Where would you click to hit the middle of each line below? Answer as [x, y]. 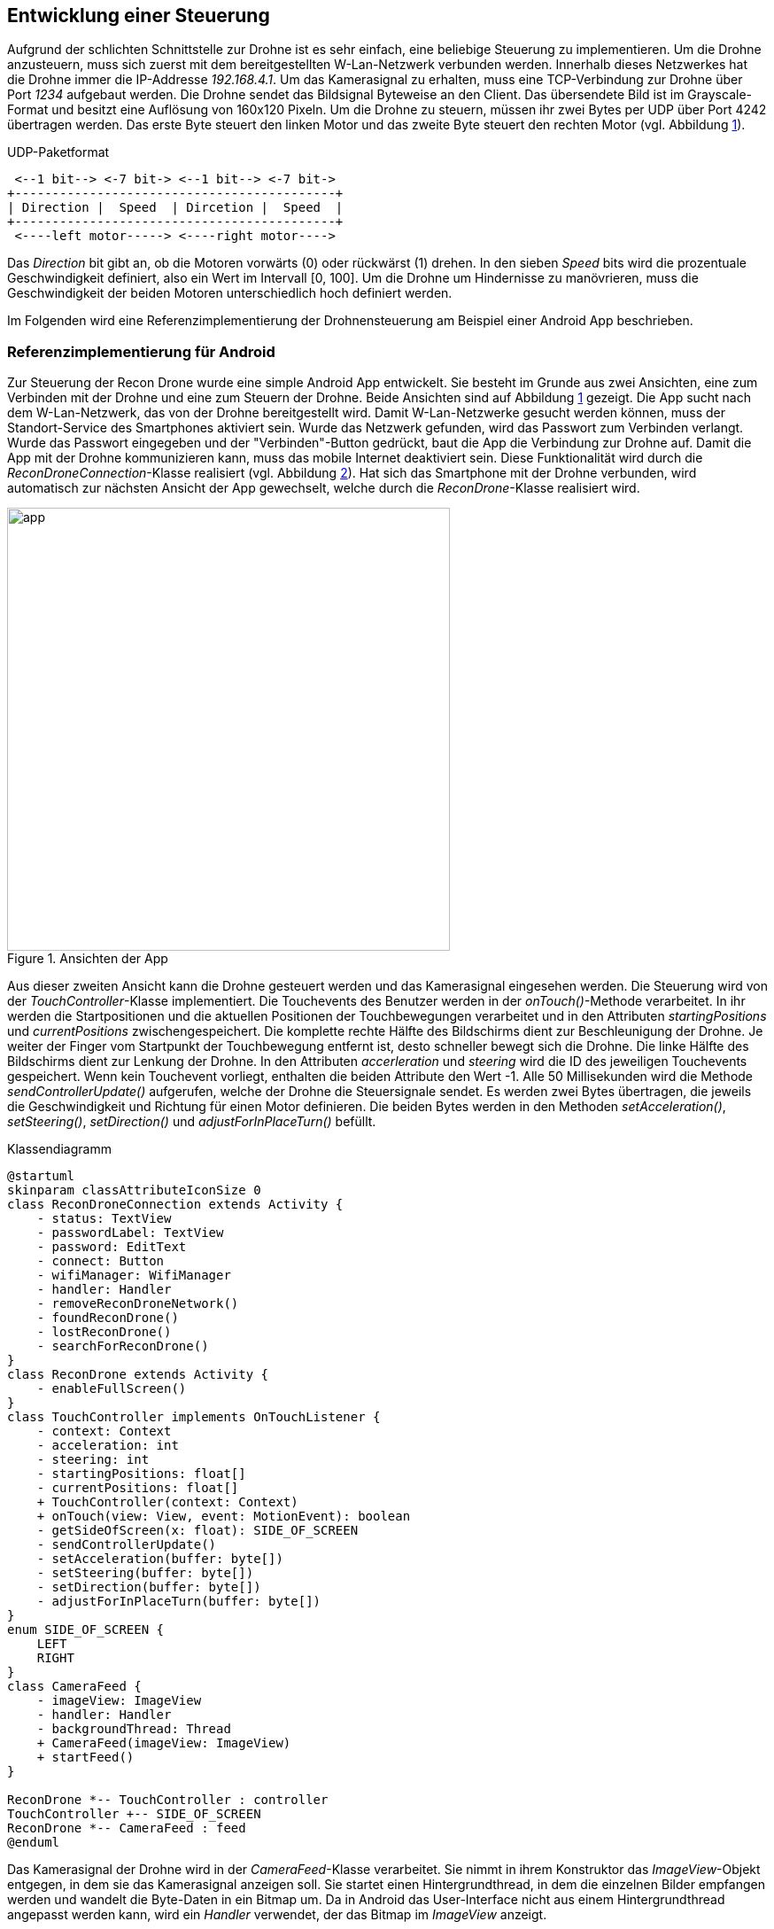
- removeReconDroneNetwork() [138, 1304]
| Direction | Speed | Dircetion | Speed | [175, 208]
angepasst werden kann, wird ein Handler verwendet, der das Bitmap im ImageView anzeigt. [277, 1915]
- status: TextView [104, 1219]
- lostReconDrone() [104, 1332]
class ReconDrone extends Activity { [138, 1375]
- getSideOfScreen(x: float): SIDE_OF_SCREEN [197, 1531]
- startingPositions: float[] [141, 1474]
